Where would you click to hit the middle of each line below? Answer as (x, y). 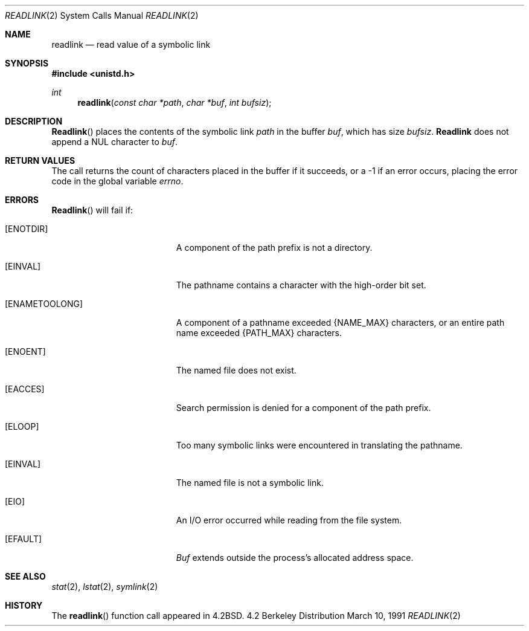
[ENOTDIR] (27, 229)
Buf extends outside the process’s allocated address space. (295, 558)
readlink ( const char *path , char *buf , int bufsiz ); (175, 102)
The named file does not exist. (236, 370)
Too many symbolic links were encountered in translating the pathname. (319, 445)
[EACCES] (25, 389)
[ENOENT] (25, 351)
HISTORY (24, 605)
